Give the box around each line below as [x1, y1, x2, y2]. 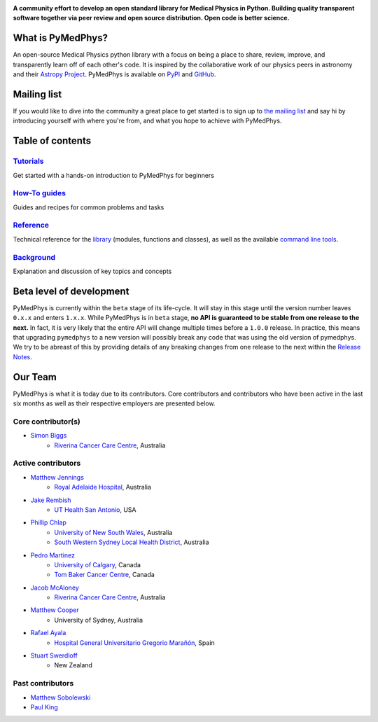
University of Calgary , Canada [54, 560, 141, 569]
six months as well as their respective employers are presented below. [13, 399, 216, 408]
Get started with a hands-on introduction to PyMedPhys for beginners [13, 171, 215, 179]
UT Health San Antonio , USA [54, 505, 136, 514]
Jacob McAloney [30, 583, 80, 592]
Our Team [13, 371, 57, 383]
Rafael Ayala [30, 629, 66, 637]
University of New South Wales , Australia [54, 528, 173, 536]
